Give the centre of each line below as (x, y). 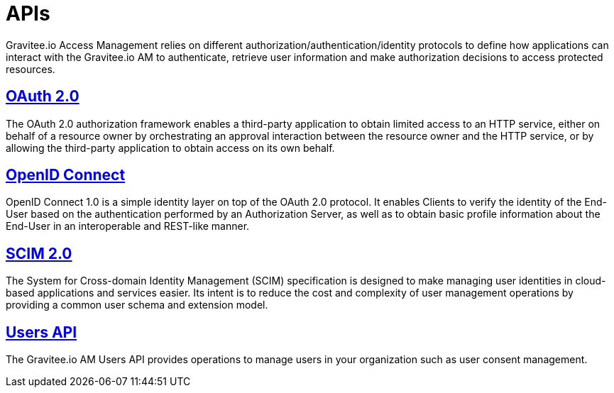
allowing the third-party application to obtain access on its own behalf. (170, 148)
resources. (31, 69)
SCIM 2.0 (39, 253)
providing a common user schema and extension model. (137, 305)
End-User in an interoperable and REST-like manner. (128, 226)
